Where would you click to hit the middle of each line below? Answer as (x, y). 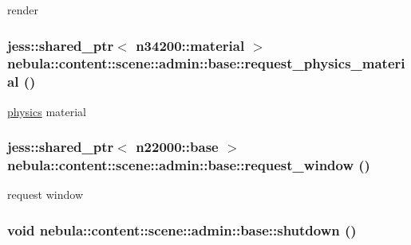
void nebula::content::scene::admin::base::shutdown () (182, 229)
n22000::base (177, 147)
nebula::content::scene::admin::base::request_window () (189, 165)
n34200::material (190, 45)
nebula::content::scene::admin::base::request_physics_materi (206, 63)
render (23, 10)
